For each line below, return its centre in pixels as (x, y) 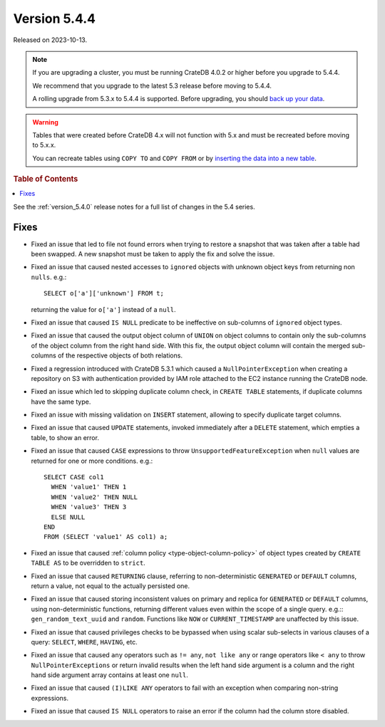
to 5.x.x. (44, 145)
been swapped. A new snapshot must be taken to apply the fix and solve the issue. (153, 254)
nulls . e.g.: (49, 277)
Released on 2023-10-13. (50, 40)
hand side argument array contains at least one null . (109, 675)
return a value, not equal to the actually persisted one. (111, 586)
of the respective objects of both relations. (120, 355)
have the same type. (61, 402)
